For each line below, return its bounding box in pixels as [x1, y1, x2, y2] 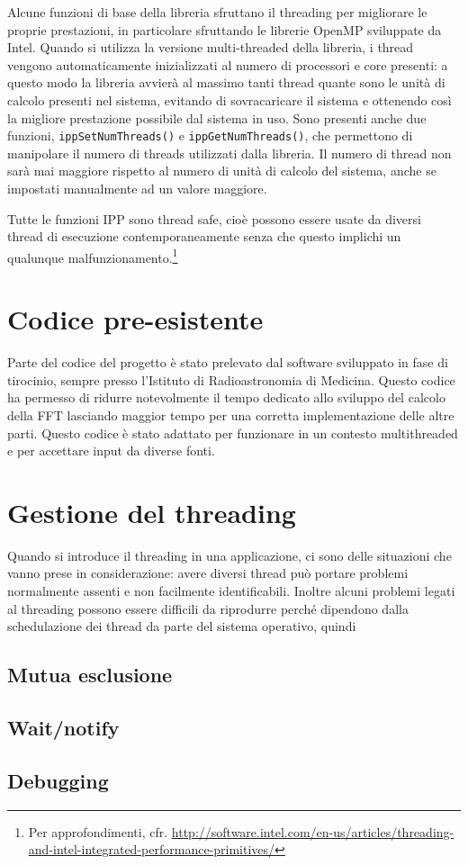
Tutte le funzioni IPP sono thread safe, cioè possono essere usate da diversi [7, 209, 421, 228]
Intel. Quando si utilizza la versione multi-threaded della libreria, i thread [7, 38, 414, 57]
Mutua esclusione [7, 661, 173, 689]
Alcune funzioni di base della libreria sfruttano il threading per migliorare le [7, 3, 427, 21]
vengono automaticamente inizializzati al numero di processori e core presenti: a [7, 55, 448, 74]
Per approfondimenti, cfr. [28, 822, 168, 841]
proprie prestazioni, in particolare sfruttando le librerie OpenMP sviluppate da [7, 20, 442, 39]
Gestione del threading [7, 493, 296, 530]
